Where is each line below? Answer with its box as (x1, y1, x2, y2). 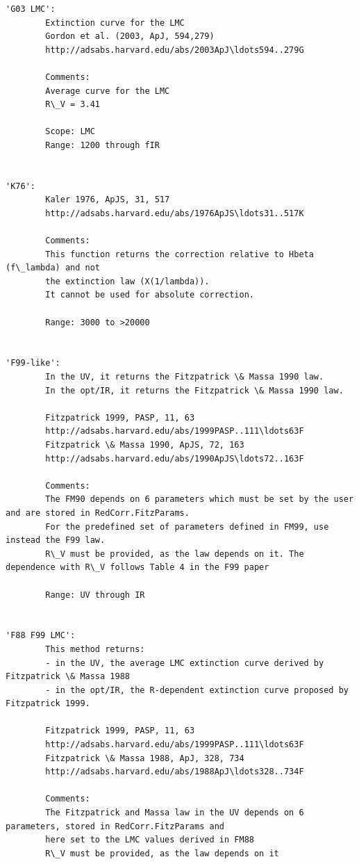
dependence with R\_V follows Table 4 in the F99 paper (6, 562, 269, 573)
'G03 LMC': (6, 4, 56, 14)
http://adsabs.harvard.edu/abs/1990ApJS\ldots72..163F (45, 453, 304, 464)
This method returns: (45, 644, 145, 654)
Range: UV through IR (45, 589, 145, 600)
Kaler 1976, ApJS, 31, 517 (45, 195, 170, 205)
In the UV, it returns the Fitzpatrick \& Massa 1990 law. (45, 372, 324, 382)
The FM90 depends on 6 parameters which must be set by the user (45, 494, 354, 505)
